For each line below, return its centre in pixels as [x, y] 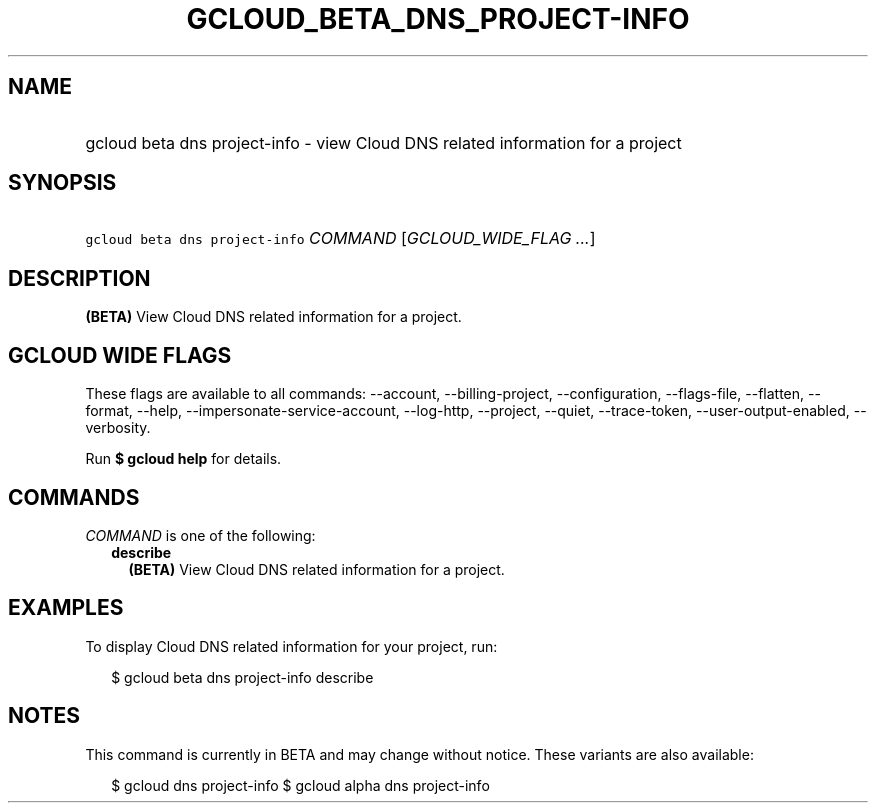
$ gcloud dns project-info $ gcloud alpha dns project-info [300, 785]
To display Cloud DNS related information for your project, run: [291, 646]
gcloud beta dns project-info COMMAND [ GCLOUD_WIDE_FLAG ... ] [340, 238]
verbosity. [118, 428]
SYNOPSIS [62, 183]
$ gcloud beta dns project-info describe [242, 677]
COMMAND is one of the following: [200, 535]
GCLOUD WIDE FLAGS [120, 355]
